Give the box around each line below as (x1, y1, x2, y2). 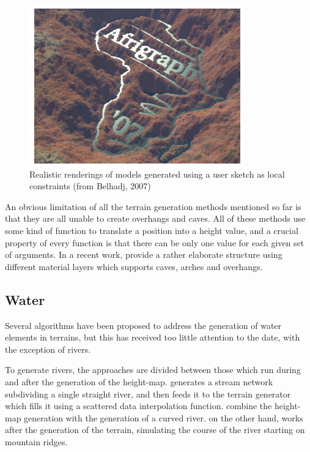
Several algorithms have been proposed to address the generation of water (5, 318, 282, 331)
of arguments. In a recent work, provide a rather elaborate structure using (5, 248, 282, 261)
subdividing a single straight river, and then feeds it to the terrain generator (5, 387, 291, 400)
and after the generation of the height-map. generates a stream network (5, 375, 273, 388)
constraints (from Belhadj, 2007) (29, 179, 151, 192)
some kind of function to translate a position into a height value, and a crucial (5, 224, 298, 236)
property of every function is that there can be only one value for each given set (5, 236, 304, 249)
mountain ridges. (5, 435, 68, 448)
